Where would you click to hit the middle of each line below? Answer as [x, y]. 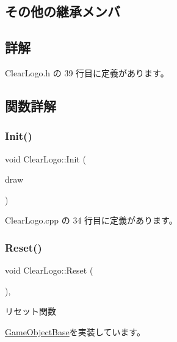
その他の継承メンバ [63, 11]
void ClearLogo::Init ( [45, 158]
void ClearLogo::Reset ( [49, 270]
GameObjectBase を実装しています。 [75, 331]
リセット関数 [31, 311]
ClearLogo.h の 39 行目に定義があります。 [87, 72]
